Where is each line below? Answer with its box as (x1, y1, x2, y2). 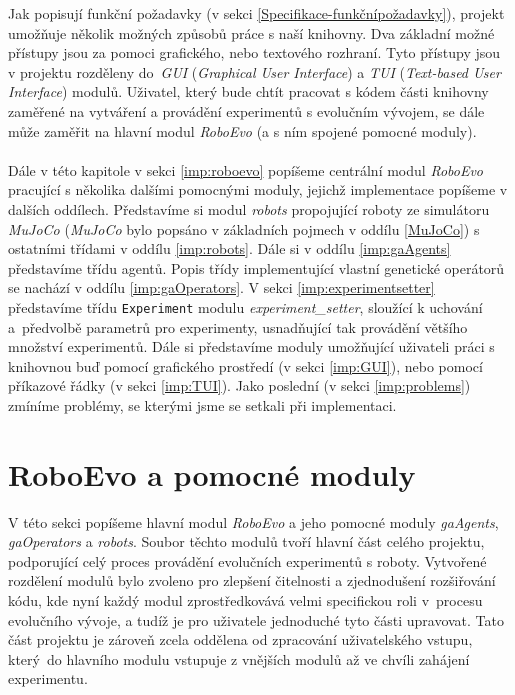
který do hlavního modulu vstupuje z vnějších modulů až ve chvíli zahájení (8, 648, 470, 669)
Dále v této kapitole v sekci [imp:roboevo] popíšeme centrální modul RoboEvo (8, 159, 484, 180)
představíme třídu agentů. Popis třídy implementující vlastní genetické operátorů (8, 257, 505, 278)
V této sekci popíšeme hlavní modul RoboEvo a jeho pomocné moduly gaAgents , (8, 511, 499, 532)
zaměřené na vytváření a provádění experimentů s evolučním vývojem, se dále (8, 100, 485, 121)
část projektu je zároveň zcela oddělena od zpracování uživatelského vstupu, (8, 629, 473, 650)
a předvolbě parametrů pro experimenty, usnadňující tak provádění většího (8, 316, 468, 337)
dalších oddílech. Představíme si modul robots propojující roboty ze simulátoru (8, 198, 490, 219)
